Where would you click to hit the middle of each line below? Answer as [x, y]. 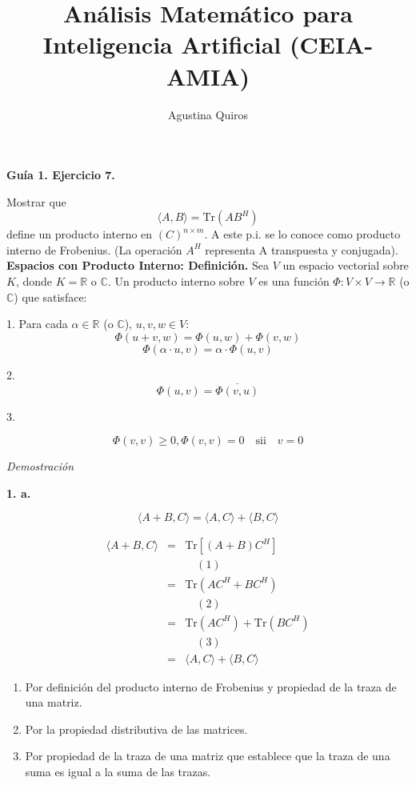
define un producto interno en [80, 234]
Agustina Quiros [208, 114]
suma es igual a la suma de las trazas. [118, 772]
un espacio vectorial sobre [346, 265]
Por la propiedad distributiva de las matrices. [136, 729]
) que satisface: [50, 296]
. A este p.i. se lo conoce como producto [302, 234]
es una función [294, 281]
